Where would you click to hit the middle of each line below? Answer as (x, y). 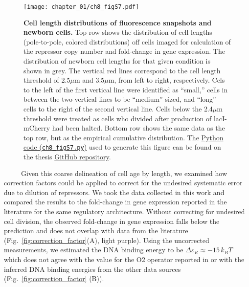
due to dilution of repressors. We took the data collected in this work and (114, 192)
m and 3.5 (89, 80)
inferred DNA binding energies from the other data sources (92, 269)
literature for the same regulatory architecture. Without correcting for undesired (124, 211)
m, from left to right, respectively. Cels (167, 80)
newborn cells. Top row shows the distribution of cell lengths (118, 32)
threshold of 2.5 (47, 80)
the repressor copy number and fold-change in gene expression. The (124, 51)
